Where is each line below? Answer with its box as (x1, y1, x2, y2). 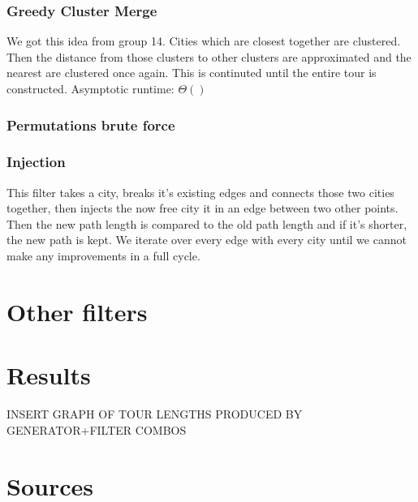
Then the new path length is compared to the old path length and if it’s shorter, (6, 215, 407, 232)
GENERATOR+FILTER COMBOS (6, 421, 187, 438)
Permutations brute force (6, 114, 175, 135)
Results (6, 358, 91, 392)
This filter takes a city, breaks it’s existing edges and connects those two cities (6, 183, 394, 200)
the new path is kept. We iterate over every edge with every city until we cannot (6, 231, 407, 248)
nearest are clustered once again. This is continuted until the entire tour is (6, 64, 377, 81)
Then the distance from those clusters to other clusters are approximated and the (6, 48, 412, 65)
